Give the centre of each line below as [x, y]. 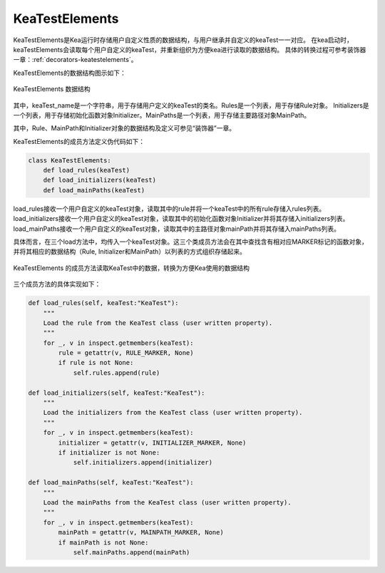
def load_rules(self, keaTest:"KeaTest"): [103, 303]
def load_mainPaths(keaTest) [94, 190]
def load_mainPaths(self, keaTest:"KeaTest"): [111, 482]
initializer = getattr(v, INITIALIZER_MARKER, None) [152, 443]
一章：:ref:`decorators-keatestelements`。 [75, 60]
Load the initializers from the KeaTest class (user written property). [173, 413]
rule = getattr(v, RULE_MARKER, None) [126, 353]
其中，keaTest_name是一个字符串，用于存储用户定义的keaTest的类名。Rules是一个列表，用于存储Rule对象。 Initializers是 [191, 105]
